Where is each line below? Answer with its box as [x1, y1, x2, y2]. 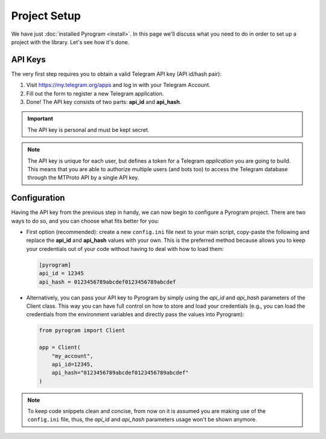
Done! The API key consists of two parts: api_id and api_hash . [26, 99, 182, 106]
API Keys [11, 54, 46, 65]
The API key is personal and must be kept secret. [27, 126, 150, 133]
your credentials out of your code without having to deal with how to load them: [26, 245, 225, 252]
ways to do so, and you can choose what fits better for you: [11, 217, 159, 224]
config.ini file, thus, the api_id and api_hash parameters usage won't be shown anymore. [27, 416, 257, 423]
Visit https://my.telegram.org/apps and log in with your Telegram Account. [26, 82, 211, 89]
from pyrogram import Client [39, 327, 126, 334]
